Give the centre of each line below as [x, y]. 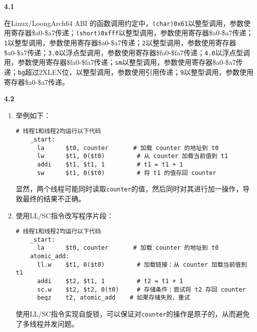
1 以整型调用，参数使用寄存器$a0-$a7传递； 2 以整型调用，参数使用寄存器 [120, 42]
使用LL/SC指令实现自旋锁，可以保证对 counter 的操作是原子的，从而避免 [133, 314]
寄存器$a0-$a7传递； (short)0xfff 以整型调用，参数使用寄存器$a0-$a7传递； [132, 33]
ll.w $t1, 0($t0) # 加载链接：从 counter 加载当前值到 [142, 264]
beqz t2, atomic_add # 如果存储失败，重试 [114, 298]
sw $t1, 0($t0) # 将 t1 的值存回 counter [127, 173]
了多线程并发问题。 [47, 323]
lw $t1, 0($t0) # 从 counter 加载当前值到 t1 [132, 156]
